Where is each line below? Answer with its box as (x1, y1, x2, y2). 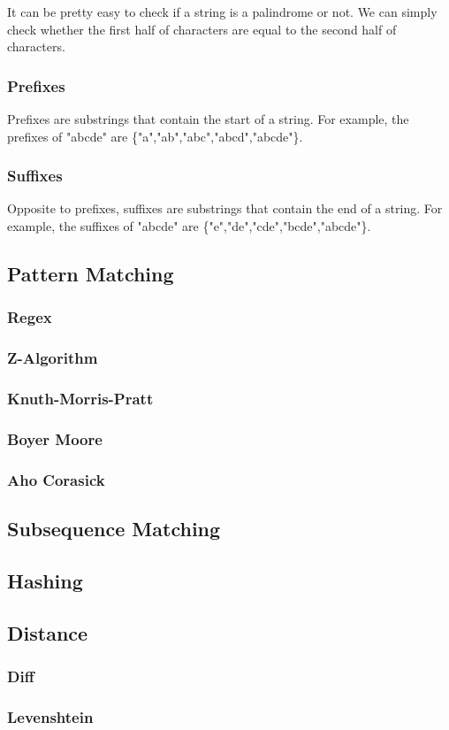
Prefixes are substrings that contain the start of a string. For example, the (7, 110, 409, 127)
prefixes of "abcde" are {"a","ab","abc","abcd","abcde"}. (7, 127, 303, 145)
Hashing (7, 566, 83, 594)
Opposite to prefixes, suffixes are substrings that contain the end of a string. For (7, 199, 443, 218)
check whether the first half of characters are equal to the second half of (7, 19, 397, 38)
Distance (7, 619, 88, 646)
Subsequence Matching (7, 514, 221, 542)
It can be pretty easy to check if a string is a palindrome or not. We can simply (7, 3, 438, 20)
